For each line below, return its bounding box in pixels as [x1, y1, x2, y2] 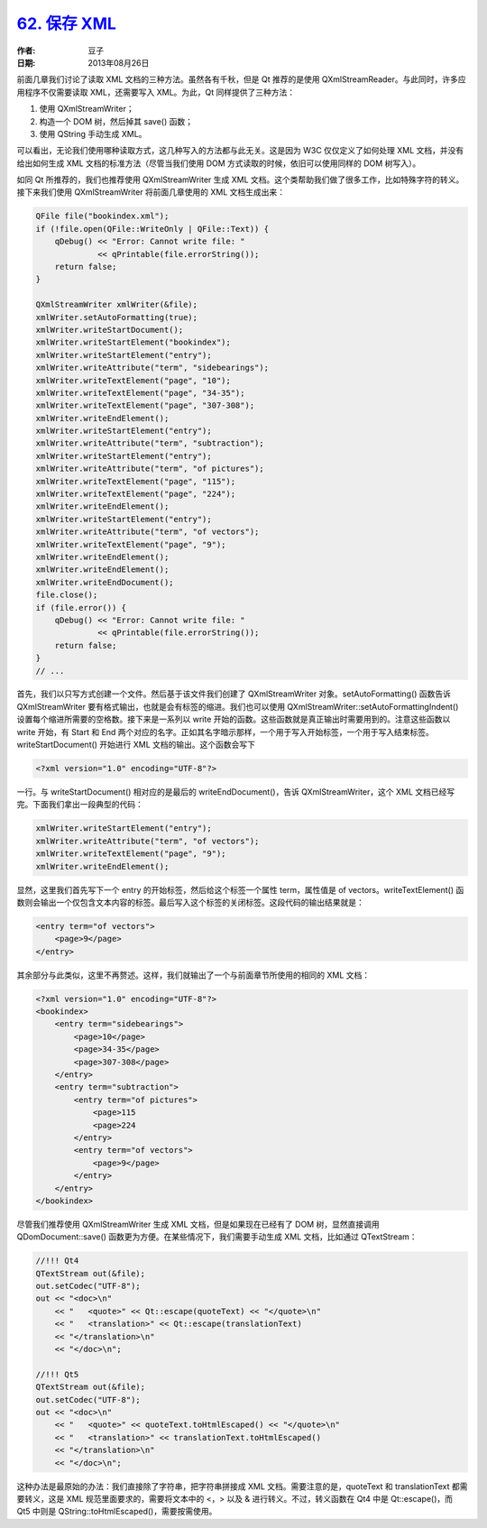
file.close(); [35, 590, 98, 600]
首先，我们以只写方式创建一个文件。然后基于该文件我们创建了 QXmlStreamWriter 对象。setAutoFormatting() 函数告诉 [16, 688, 451, 699]
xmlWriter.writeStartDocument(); [35, 325, 184, 335]
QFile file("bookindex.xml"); [35, 211, 170, 221]
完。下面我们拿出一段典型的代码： [16, 799, 143, 810]
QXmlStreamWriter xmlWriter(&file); [35, 299, 198, 310]
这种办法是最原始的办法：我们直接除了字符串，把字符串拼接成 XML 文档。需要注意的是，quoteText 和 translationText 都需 [16, 1480, 468, 1492]
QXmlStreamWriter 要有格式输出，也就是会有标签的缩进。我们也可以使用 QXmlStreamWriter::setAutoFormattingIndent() [16, 701, 459, 712]
